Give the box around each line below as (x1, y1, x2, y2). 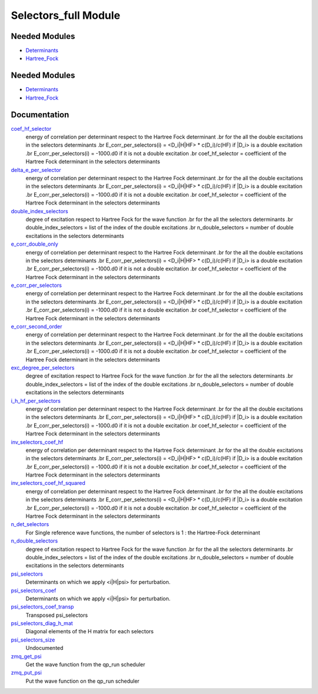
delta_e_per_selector (11, 166, 61, 173)
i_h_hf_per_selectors (11, 397, 61, 404)
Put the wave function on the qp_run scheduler (25, 678, 140, 685)
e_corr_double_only (11, 240, 58, 247)
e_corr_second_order (11, 323, 62, 330)
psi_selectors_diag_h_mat (11, 620, 73, 627)
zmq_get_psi (11, 653, 42, 660)
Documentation (11, 110, 69, 120)
